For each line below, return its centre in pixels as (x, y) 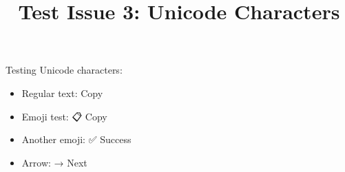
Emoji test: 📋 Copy (64, 116)
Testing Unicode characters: (64, 70)
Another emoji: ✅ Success (76, 139)
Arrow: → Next (54, 162)
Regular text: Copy (62, 93)
